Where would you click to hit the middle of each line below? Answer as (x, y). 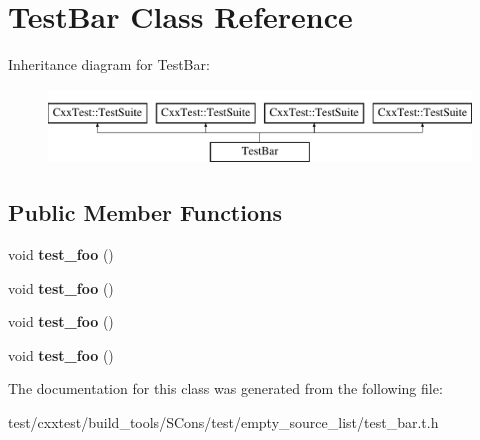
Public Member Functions (145, 212)
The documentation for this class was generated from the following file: (225, 388)
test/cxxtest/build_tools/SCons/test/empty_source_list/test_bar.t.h (223, 422)
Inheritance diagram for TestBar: (109, 64)
